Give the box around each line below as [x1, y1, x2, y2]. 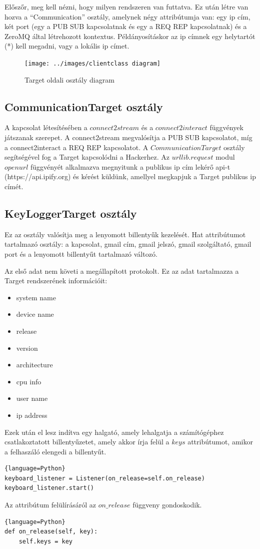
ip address [16, 409, 47, 420]
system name [16, 292, 56, 302]
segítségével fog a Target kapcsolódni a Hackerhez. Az [4, 152, 170, 162]
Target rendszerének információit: [4, 275, 107, 286]
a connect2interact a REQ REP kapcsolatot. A [4, 142, 148, 152]
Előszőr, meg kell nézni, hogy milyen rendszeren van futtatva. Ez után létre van [4, 2, 248, 12]
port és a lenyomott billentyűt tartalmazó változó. [4, 248, 157, 259]
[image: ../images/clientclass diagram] [24, 60, 161, 67]
